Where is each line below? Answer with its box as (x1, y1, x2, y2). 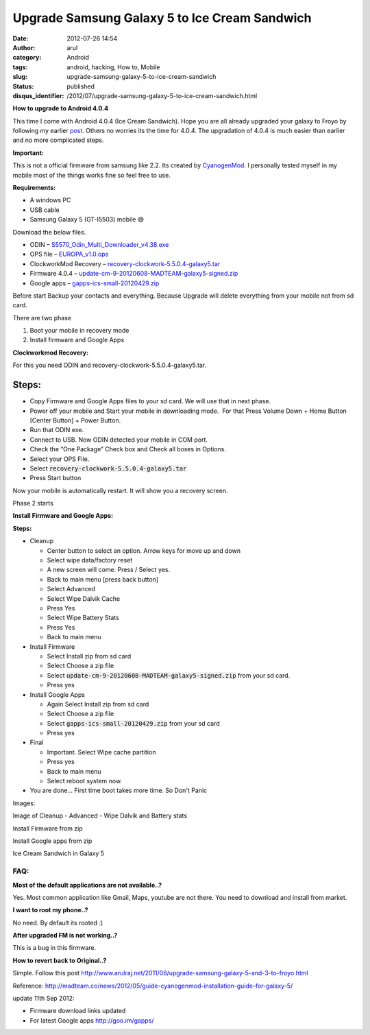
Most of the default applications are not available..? (12, 881, 162, 889)
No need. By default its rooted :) (12, 918, 103, 927)
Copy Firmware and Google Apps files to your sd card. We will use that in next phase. (29, 397, 271, 405)
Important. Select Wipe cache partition (47, 748, 156, 756)
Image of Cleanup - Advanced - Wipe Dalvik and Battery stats (12, 811, 188, 820)
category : (12, 53, 42, 62)
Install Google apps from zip (12, 837, 92, 845)
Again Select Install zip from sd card (47, 700, 149, 708)
